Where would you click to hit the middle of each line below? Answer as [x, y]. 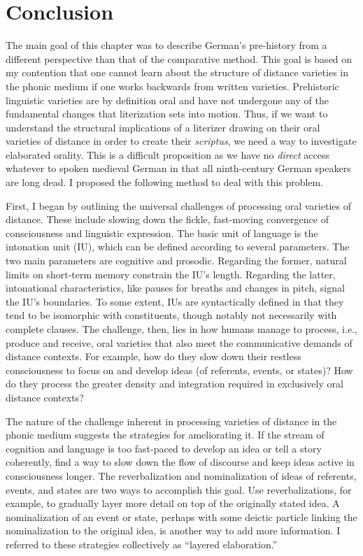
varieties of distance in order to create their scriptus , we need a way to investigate [181, 141]
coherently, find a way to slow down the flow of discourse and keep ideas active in [180, 462]
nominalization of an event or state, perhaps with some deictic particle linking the [181, 516]
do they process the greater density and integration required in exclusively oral [175, 384]
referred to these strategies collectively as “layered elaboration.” [142, 544]
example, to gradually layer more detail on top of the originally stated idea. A [173, 503]
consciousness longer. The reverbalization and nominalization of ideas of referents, [181, 475]
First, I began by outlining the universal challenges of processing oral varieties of [178, 205]
